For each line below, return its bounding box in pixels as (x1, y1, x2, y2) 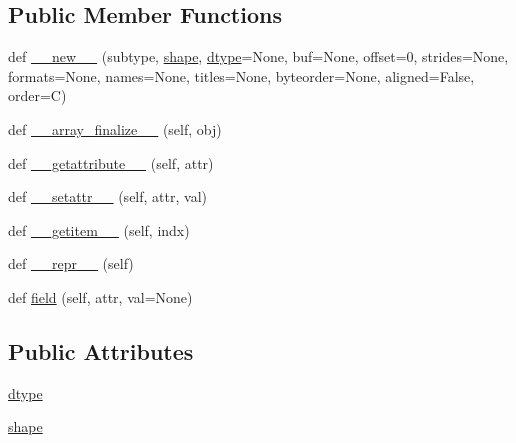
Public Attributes (8, 335, 194, 366)
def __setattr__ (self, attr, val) (8, 186, 207, 207)
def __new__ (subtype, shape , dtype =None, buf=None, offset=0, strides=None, (8, 46, 509, 67)
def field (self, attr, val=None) (8, 286, 193, 307)
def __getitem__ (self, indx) (8, 219, 190, 240)
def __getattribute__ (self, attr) (8, 152, 214, 173)
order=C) (8, 85, 67, 106)
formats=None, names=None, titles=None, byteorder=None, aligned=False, (8, 65, 475, 86)
